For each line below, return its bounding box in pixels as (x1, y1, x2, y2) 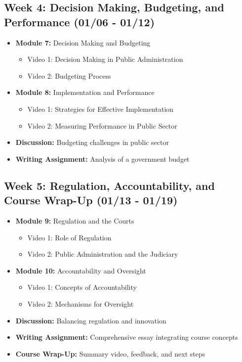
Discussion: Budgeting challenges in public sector (15, 137, 169, 147)
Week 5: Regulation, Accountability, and (4, 178, 215, 193)
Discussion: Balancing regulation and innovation (15, 315, 166, 325)
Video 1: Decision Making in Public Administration (27, 54, 183, 64)
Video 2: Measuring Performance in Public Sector (27, 120, 177, 131)
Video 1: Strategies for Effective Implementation (27, 103, 174, 114)
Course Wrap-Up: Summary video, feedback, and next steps (15, 348, 205, 359)
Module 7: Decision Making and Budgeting (15, 37, 151, 47)
